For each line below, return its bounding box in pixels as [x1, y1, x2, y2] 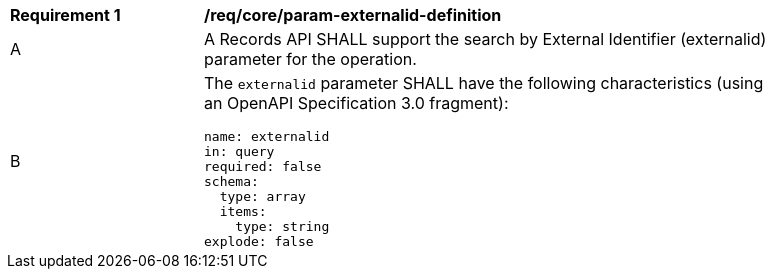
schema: [204, 174, 259, 189]
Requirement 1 [10, 5, 121, 25]
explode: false [204, 234, 314, 249]
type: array [219, 189, 306, 204]
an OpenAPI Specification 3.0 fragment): [204, 93, 509, 113]
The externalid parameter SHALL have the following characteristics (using [204, 73, 764, 93]
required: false [204, 159, 322, 174]
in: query [204, 144, 275, 159]
